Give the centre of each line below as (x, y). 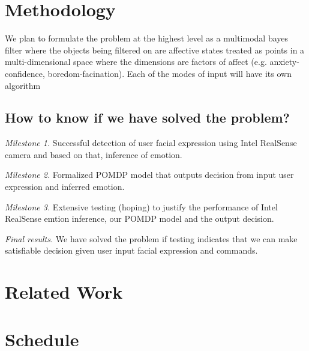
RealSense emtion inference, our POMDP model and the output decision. (139, 218)
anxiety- (284, 62)
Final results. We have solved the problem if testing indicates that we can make (151, 238)
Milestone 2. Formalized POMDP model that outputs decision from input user (149, 175)
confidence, (25, 73)
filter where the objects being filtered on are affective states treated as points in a (155, 50)
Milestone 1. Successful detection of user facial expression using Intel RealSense (151, 143)
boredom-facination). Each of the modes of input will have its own (169, 73)
